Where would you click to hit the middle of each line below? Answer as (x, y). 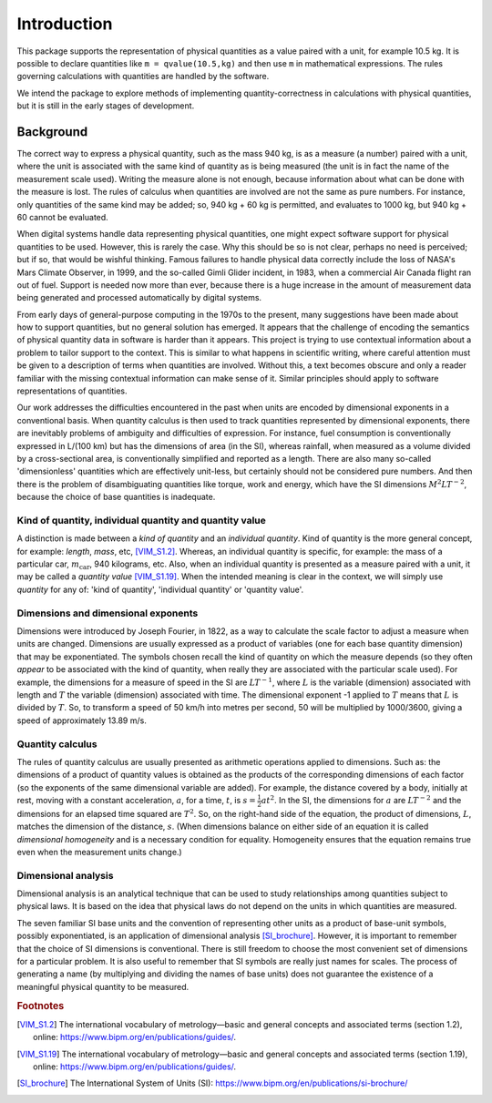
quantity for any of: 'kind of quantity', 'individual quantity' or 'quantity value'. (160, 589)
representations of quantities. (72, 391)
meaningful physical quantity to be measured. (103, 986)
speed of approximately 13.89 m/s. (82, 720)
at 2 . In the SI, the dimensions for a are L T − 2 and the (361, 800)
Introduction (65, 24)
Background (52, 132)
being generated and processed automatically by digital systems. (139, 298)
